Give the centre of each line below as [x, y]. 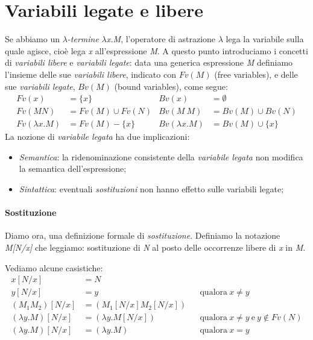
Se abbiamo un [33, 39]
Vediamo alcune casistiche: [54, 267]
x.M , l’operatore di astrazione [161, 39]
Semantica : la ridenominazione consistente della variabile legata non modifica [161, 156]
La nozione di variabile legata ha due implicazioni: [97, 137]
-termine [83, 39]
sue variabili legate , [40, 86]
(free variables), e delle [256, 74]
